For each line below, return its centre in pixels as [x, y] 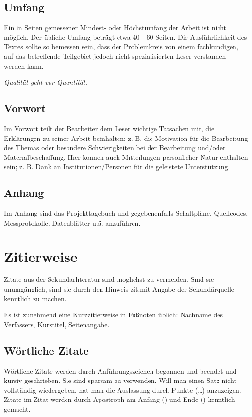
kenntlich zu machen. [35, 298]
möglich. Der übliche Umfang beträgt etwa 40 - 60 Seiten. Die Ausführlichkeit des [126, 37]
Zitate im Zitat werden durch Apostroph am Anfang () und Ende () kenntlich [119, 399]
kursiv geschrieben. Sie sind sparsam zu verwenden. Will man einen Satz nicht [120, 380]
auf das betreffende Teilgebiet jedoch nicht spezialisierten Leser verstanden [115, 56]
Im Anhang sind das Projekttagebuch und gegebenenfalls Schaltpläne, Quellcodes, [126, 213]
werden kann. [24, 65]
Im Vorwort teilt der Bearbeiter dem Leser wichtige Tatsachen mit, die [109, 128]
